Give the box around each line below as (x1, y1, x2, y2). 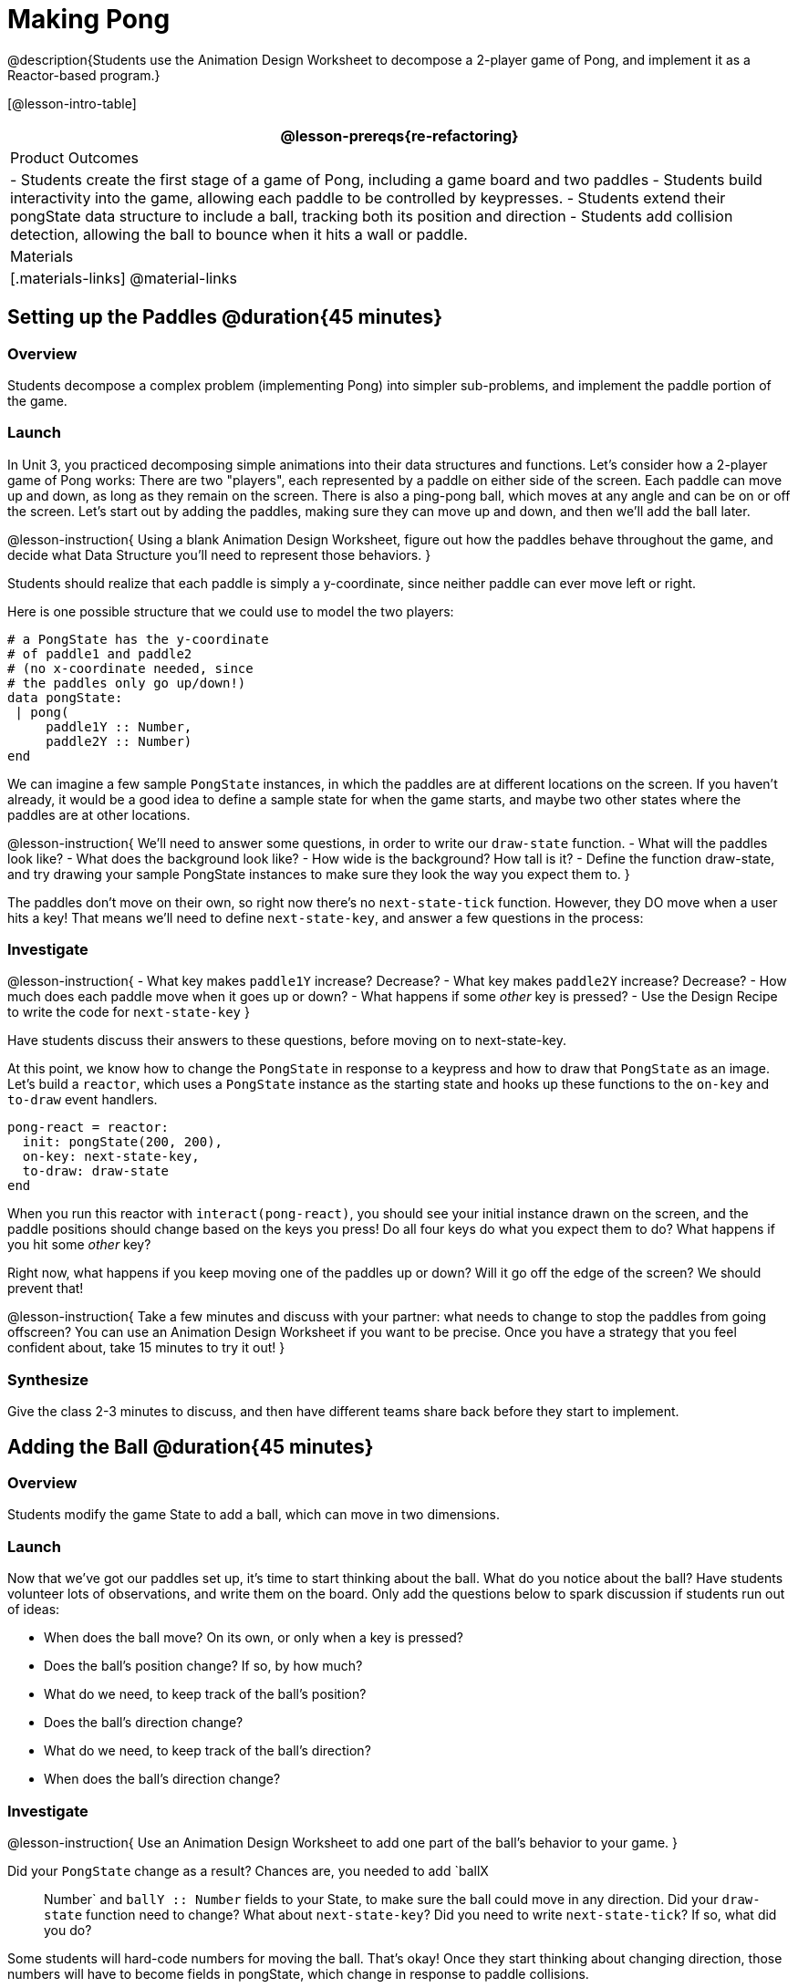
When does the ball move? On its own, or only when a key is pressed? (44, 1630, 463, 1646)
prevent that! (7, 1280, 84, 1297)
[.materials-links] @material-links (10, 268, 237, 287)
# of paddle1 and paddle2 (7, 646, 192, 661)
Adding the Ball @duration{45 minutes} (7, 1434, 374, 1458)
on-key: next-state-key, (22, 1149, 200, 1165)
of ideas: (7, 1601, 60, 1618)
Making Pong (7, 4, 171, 35)
